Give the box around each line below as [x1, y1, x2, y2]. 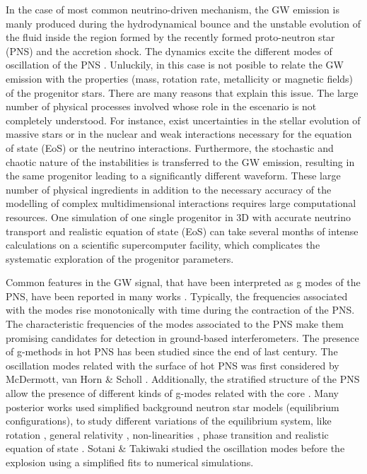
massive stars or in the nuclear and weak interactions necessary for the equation [6, 126, 352, 141]
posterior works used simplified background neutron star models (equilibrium [6, 399, 339, 414]
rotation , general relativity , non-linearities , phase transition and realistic [6, 427, 329, 442]
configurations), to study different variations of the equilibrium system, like [6, 413, 332, 428]
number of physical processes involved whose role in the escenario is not [6, 99, 317, 114]
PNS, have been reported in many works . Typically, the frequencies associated [6, 288, 348, 303]
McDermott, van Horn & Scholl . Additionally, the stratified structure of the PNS [6, 372, 360, 386]
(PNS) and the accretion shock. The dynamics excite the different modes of [6, 43, 332, 58]
